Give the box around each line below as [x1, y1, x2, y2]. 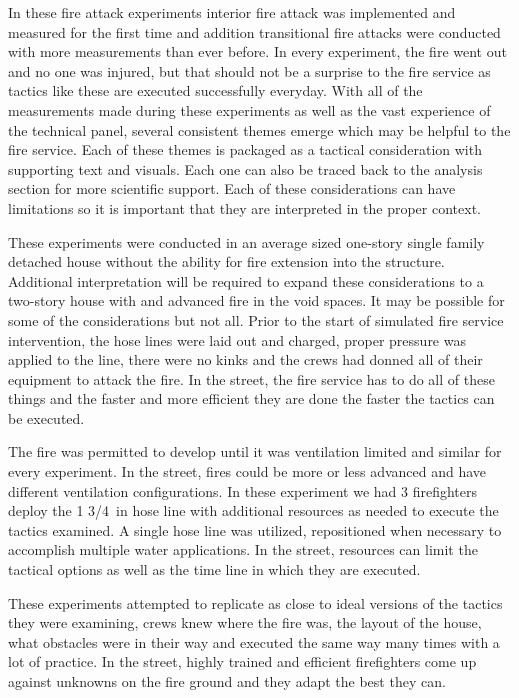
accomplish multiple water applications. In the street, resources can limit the [8, 539, 478, 560]
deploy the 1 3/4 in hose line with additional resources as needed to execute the [8, 500, 499, 521]
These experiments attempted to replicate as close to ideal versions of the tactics [8, 592, 503, 613]
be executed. [8, 407, 85, 428]
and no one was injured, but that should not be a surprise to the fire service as [8, 60, 491, 81]
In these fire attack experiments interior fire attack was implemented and [8, 2, 456, 22]
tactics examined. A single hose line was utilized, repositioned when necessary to [8, 519, 502, 540]
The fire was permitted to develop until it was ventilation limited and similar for [8, 441, 502, 462]
